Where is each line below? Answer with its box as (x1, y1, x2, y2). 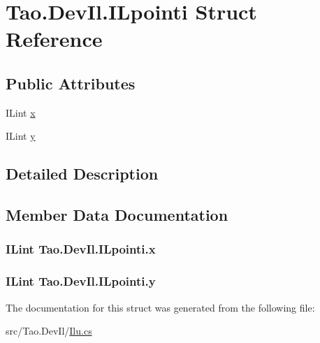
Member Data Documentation (6, 204, 228, 226)
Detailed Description (6, 163, 159, 184)
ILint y (6, 129, 36, 143)
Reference (6, 24, 103, 53)
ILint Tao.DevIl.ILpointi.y (6, 272, 156, 290)
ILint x (6, 105, 36, 119)
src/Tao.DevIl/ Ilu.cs (6, 323, 92, 338)
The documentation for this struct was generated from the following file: (6, 300, 315, 314)
